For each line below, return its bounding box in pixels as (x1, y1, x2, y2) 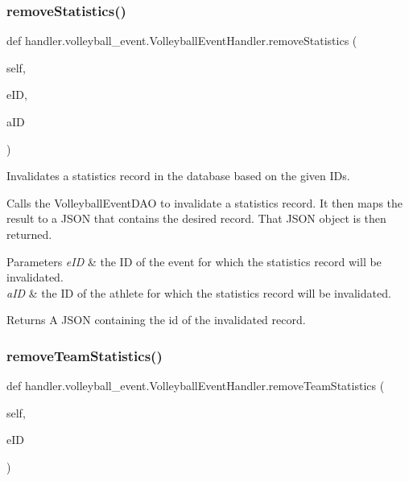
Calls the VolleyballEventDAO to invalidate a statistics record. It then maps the (6, 194, 403, 211)
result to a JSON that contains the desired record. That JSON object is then (6, 210, 386, 227)
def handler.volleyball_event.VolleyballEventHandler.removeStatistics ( (6, 32, 357, 49)
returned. (6, 225, 52, 242)
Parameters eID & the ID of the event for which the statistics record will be (6, 253, 382, 269)
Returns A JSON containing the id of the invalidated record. (6, 311, 306, 328)
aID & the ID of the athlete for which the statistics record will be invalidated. (6, 284, 391, 301)
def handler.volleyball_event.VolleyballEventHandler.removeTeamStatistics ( (6, 377, 385, 394)
